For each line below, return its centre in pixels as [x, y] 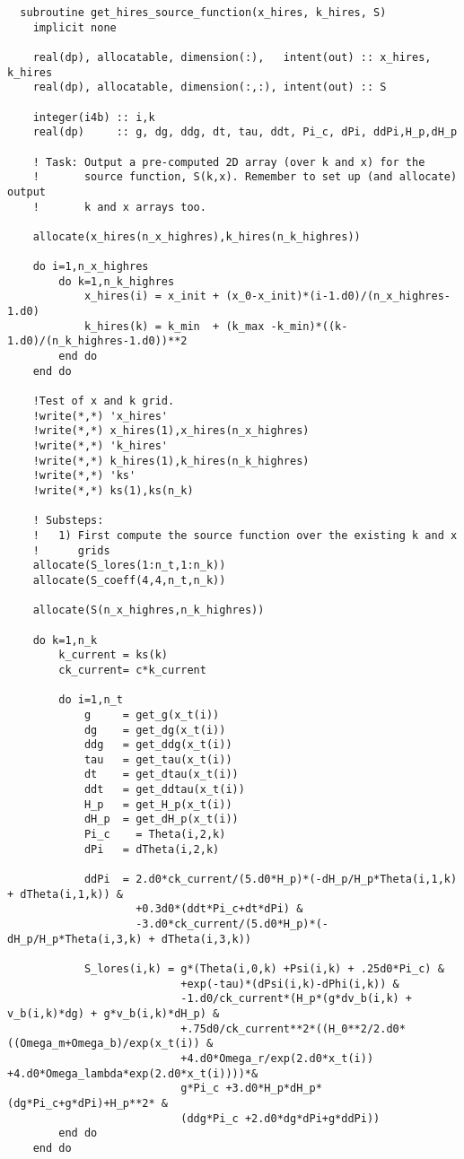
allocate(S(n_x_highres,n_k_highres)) [149, 610]
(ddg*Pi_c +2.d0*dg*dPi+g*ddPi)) [280, 1118]
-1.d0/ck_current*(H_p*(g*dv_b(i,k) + [297, 999]
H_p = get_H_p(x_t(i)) [158, 804]
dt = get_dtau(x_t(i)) [161, 775]
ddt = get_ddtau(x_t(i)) [164, 790]
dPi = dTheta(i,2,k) [152, 849]
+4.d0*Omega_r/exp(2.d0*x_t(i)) [277, 1058]
